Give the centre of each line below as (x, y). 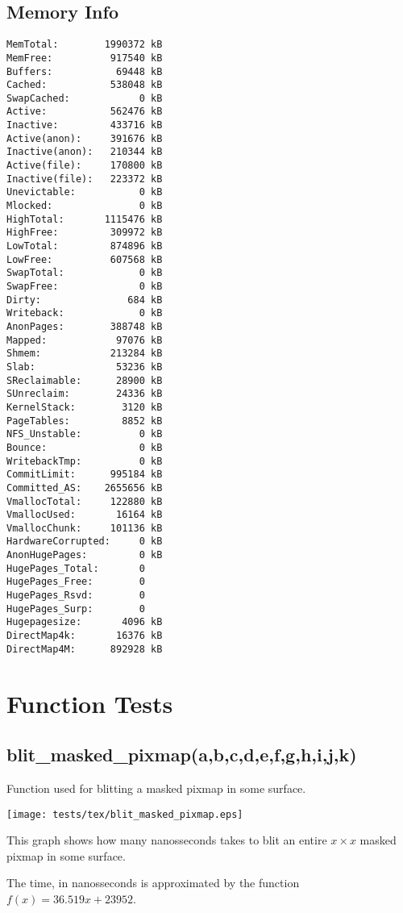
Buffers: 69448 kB (85, 71)
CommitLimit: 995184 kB (85, 475)
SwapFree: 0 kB (85, 287)
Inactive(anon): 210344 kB (85, 152)
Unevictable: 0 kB (85, 192)
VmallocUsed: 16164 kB (85, 515)
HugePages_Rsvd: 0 (76, 596)
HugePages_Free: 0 (76, 582)
